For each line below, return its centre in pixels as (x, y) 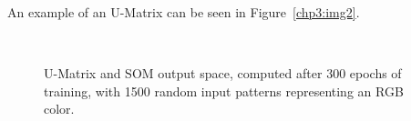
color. (59, 109)
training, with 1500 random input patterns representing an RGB (224, 91)
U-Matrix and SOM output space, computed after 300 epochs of (223, 73)
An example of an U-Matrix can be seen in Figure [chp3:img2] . (184, 12)
